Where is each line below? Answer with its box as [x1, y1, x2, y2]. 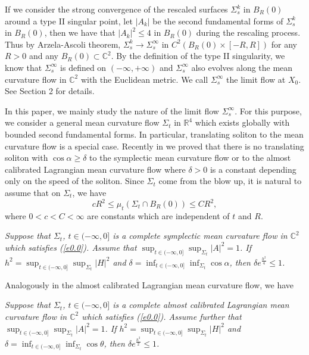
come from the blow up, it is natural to [158, 175, 302, 187]
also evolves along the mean [191, 61, 293, 73]
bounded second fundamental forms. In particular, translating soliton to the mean [5, 127, 304, 140]
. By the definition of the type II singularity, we [111, 49, 285, 62]
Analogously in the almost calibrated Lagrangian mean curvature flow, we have [5, 278, 294, 291]
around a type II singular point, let [5, 14, 133, 27]
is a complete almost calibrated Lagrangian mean [113, 298, 289, 311]
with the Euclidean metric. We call [80, 73, 208, 85]
